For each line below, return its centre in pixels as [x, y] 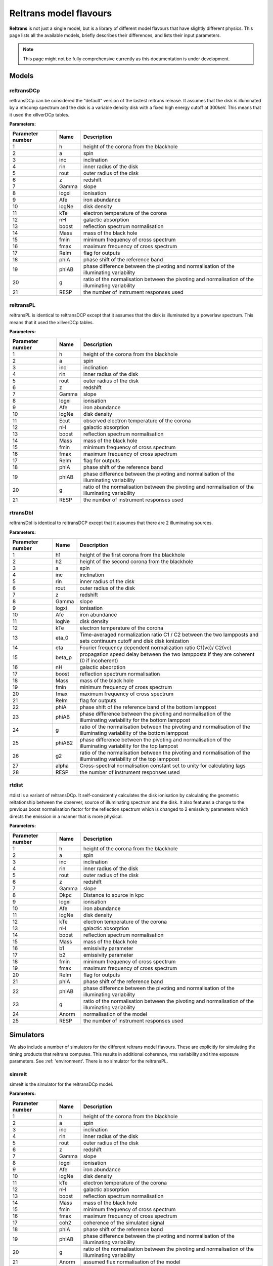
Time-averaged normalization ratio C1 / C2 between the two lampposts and [169, 635]
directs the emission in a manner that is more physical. [66, 816]
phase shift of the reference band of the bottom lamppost [148, 707]
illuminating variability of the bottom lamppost [134, 733]
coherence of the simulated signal [124, 1222]
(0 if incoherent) [99, 660]
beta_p [64, 657]
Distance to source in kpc [113, 895]
